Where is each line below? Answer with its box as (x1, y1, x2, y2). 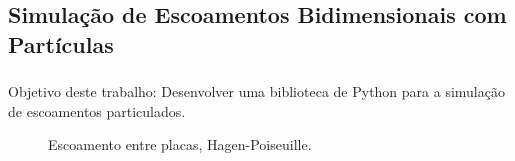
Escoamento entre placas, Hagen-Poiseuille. (48, 134, 312, 155)
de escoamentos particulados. (8, 100, 186, 121)
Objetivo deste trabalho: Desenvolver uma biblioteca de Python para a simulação (8, 81, 505, 102)
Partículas (8, 28, 114, 59)
